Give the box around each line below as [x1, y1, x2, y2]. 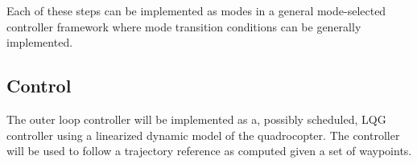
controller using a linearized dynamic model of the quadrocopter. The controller [6, 126, 400, 143]
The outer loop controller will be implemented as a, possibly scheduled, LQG [6, 110, 386, 127]
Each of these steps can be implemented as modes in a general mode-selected [6, 2, 386, 18]
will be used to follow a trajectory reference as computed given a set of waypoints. [6, 142, 412, 159]
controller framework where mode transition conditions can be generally [6, 18, 361, 35]
